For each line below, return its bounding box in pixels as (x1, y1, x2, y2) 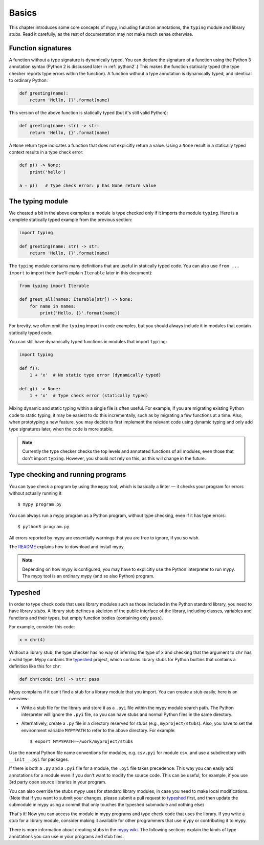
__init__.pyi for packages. (9, 756, 69, 762)
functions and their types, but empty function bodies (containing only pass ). (9, 615, 163, 621)
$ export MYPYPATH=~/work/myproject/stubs (30, 739, 133, 744)
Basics (9, 7, 37, 18)
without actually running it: (9, 490, 63, 496)
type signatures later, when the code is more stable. (9, 426, 114, 432)
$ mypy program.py (18, 502, 62, 507)
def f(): (19, 365, 41, 371)
